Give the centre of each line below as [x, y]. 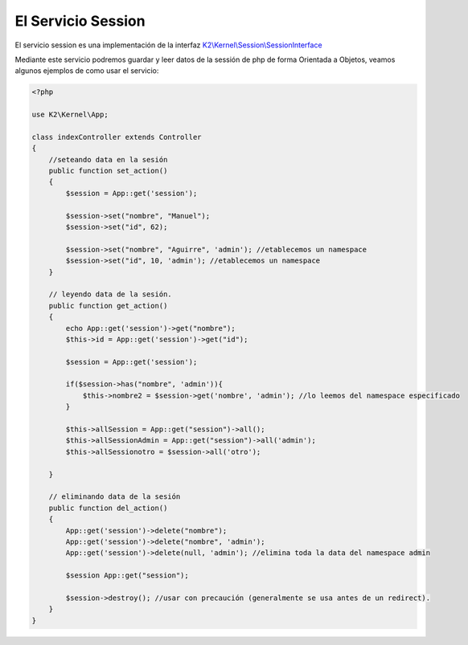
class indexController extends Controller [117, 137]
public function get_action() [108, 306]
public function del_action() [108, 508]
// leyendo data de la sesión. [110, 294]
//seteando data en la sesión [108, 159]
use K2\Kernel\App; [70, 115]
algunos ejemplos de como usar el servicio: [87, 71]
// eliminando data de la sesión [115, 497]
